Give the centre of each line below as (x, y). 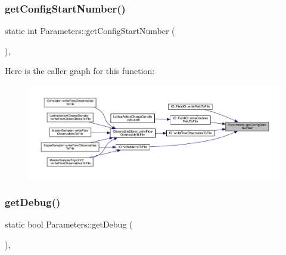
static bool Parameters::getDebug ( (69, 224)
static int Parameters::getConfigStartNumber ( (90, 31)
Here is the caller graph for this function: (80, 71)
